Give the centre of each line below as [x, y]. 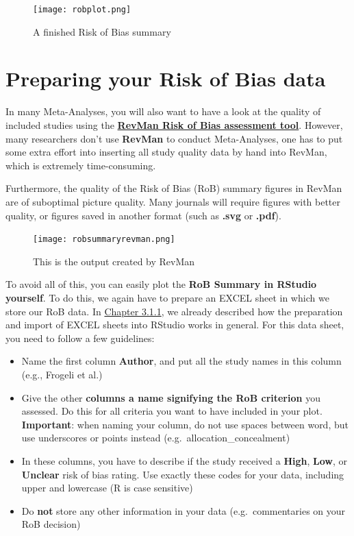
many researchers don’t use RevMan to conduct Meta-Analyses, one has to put [174, 138]
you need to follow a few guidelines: [80, 338]
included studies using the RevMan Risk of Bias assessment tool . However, [174, 124]
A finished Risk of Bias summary [102, 31]
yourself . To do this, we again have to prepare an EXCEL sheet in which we [167, 297]
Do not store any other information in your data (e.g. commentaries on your [184, 510]
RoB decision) [51, 524]
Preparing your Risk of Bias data [166, 78]
